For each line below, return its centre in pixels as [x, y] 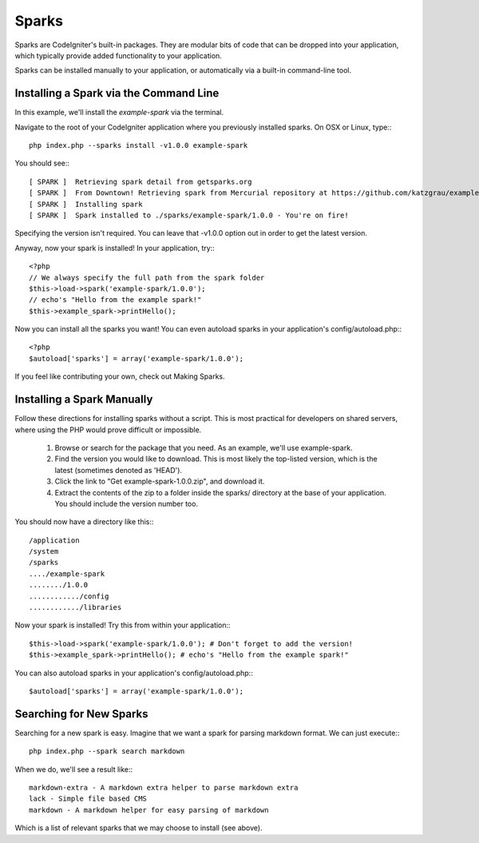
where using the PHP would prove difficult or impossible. [108, 429]
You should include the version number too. [127, 503]
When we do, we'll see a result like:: [74, 769]
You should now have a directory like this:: [84, 522]
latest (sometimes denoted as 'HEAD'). [119, 470]
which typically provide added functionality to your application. [119, 55]
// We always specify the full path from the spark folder [147, 277]
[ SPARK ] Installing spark [86, 204]
